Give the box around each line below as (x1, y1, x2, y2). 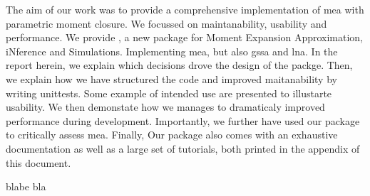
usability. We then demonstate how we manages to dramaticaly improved (6, 99, 325, 114)
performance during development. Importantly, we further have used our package (6, 113, 360, 128)
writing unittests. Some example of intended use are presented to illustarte (6, 85, 332, 100)
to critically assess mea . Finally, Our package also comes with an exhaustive (6, 127, 338, 142)
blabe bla (6, 179, 46, 194)
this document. (6, 155, 71, 170)
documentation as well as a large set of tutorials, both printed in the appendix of (6, 141, 360, 156)
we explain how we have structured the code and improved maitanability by (6, 71, 337, 86)
